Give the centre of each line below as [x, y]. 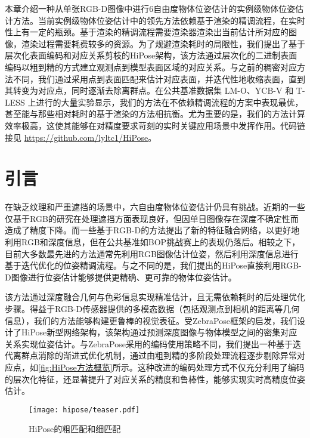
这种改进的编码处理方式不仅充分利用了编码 [221, 367]
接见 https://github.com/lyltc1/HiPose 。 [81, 137]
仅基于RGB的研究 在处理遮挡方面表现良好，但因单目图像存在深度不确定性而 [152, 218]
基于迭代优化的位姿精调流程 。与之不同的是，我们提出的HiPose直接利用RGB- [153, 265]
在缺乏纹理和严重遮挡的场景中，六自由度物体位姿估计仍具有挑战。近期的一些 [155, 207]
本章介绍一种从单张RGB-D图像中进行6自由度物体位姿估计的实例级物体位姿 [150, 8]
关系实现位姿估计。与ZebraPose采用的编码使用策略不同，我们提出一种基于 [149, 343]
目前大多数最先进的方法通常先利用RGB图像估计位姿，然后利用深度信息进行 [152, 253]
